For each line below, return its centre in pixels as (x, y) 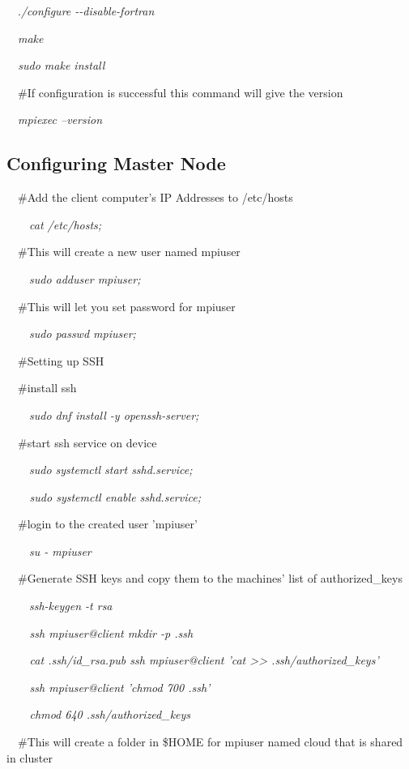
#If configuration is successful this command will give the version (180, 92)
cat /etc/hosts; (66, 224)
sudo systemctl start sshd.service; (111, 470)
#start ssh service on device (87, 442)
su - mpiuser (60, 551)
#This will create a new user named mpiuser (129, 252)
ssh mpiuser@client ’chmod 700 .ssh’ (120, 687)
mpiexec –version (60, 120)
